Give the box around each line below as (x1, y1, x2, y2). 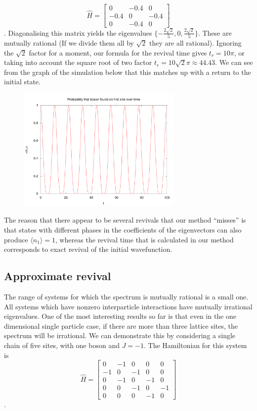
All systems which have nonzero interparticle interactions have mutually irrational (4, 301, 253, 311)
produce (4, 234, 28, 244)
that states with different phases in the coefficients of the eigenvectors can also (4, 225, 242, 235)
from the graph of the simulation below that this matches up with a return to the (4, 66, 251, 77)
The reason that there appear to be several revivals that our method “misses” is (4, 215, 246, 225)
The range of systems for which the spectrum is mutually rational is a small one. (4, 292, 249, 302)
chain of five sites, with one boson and (4, 340, 120, 350)
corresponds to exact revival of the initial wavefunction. (4, 244, 172, 254)
